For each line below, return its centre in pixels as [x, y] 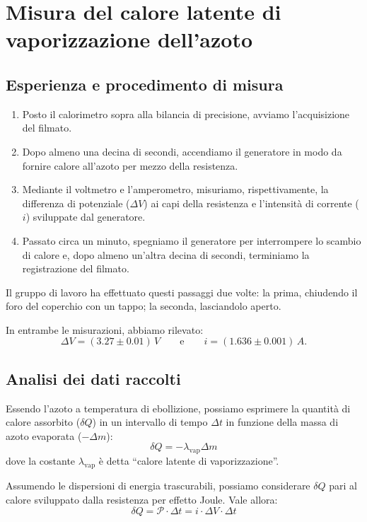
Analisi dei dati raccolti [93, 378]
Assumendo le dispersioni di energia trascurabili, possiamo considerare [158, 486]
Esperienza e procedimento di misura [145, 84]
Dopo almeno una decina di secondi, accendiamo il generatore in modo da [182, 151]
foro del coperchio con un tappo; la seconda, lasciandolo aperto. [144, 306]
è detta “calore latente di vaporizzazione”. [189, 461]
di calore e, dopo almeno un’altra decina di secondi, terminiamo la [166, 254]
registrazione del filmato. [76, 268]
